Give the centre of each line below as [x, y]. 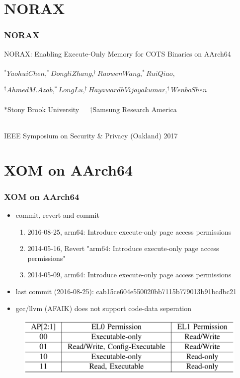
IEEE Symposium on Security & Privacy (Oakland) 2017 [91, 135]
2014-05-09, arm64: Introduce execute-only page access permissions [129, 275]
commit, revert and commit [57, 215]
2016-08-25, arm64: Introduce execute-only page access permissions [129, 231]
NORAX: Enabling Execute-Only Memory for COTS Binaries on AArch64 [118, 53]
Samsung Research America [135, 109]
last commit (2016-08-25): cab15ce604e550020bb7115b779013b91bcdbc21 [126, 291]
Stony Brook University [43, 109]
